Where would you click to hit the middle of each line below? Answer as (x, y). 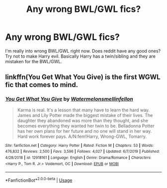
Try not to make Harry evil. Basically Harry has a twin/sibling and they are (80, 56)
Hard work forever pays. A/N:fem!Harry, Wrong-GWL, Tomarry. (82, 136)
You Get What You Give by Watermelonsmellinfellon (69, 99)
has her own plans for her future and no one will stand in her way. (84, 131)
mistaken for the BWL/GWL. (34, 61)
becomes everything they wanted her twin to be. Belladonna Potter (86, 126)
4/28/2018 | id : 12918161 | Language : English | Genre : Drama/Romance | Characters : (78, 158)
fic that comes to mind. (42, 85)
